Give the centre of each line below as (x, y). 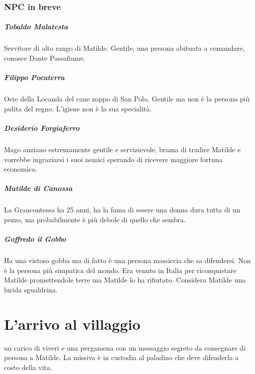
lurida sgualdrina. (31, 289)
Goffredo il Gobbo (35, 239)
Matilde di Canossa (38, 188)
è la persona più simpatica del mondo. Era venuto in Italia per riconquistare (120, 270)
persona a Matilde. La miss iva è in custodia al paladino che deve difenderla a (121, 357)
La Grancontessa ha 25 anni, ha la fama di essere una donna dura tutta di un (122, 210)
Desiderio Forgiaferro (42, 128)
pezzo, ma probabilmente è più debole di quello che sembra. (95, 219)
